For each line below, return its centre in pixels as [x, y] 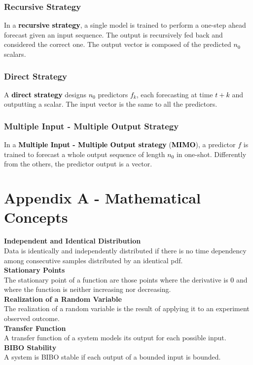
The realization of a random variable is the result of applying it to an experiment [127, 308]
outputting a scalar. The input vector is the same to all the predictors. [111, 104]
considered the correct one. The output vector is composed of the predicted [118, 44]
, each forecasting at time [175, 94]
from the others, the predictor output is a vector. [78, 164]
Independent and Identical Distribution [72, 241]
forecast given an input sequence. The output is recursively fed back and [113, 34]
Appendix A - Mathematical [102, 198]
